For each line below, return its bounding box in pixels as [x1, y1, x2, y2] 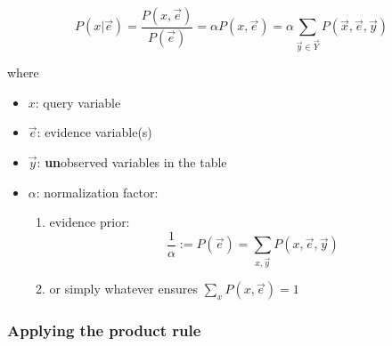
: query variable [35, 93, 121, 111]
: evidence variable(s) [37, 123, 152, 141]
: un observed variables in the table [37, 153, 227, 172]
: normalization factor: [36, 182, 159, 201]
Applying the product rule [7, 319, 201, 342]
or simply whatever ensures [49, 279, 198, 298]
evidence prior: [49, 213, 130, 231]
